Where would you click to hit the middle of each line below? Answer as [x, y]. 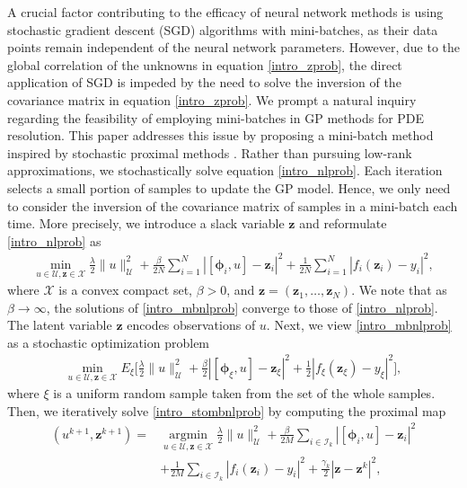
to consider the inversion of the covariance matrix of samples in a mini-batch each [233, 205]
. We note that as [399, 290]
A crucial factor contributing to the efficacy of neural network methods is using [225, 12]
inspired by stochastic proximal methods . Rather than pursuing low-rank [210, 152]
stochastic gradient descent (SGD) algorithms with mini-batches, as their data [223, 29]
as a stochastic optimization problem [109, 342]
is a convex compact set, [125, 290]
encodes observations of [191, 325]
